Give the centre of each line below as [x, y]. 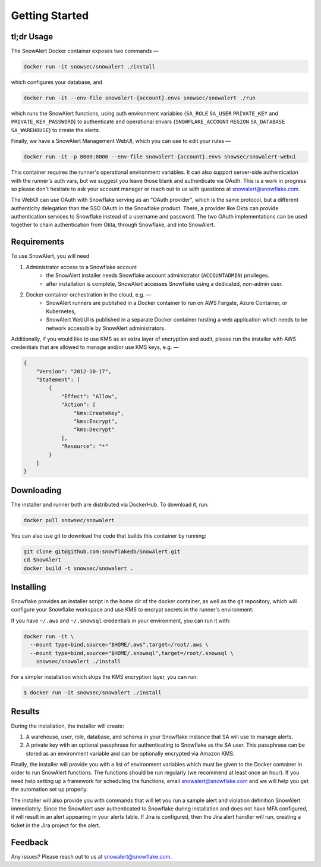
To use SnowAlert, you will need [50, 256]
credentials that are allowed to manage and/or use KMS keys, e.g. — [95, 347]
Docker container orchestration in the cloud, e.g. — [89, 294]
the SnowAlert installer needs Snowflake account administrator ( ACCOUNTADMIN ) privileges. [158, 275]
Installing [29, 587]
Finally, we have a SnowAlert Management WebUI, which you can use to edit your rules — [121, 141]
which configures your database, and [57, 82]
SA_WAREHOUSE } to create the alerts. [56, 130]
